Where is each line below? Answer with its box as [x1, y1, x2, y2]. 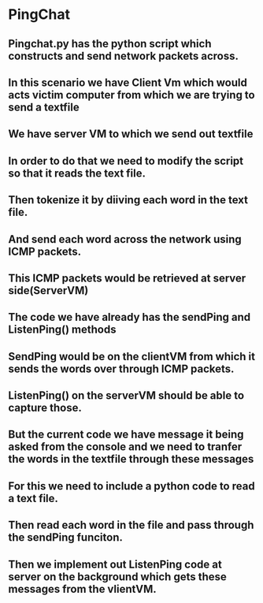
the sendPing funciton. [8, 530, 124, 545]
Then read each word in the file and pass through [8, 519, 254, 532]
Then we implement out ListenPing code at [8, 557, 222, 571]
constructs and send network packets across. [8, 49, 239, 62]
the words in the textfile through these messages [8, 452, 254, 466]
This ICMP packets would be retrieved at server [8, 271, 246, 285]
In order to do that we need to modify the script [8, 154, 244, 167]
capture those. [8, 401, 83, 415]
